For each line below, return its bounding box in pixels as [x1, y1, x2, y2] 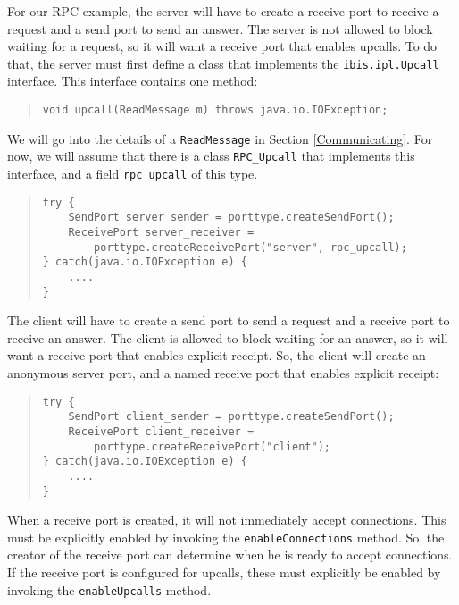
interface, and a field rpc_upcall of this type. [7, 164, 258, 182]
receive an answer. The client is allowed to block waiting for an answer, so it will [7, 328, 448, 347]
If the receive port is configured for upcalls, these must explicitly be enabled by [7, 563, 441, 582]
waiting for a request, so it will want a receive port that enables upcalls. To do [7, 37, 438, 55]
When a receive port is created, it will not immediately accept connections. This [7, 510, 446, 529]
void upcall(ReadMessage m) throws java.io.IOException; [42, 104, 388, 117]
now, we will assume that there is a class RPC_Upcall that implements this [7, 147, 415, 165]
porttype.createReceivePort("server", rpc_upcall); [94, 240, 407, 254]
